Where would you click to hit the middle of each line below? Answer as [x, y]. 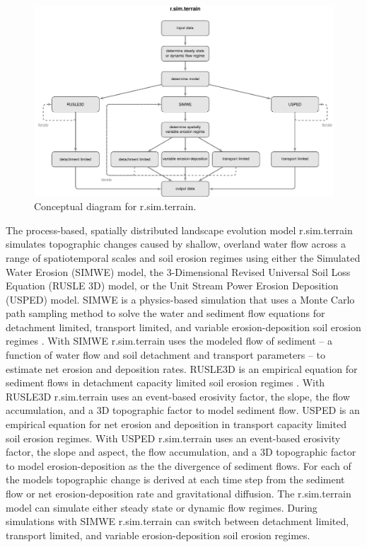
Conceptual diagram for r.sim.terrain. [115, 206]
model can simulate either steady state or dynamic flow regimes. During [162, 507]
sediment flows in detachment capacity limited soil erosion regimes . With [165, 382]
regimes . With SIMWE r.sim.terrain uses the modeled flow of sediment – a [169, 341]
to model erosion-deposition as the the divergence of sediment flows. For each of [179, 465]
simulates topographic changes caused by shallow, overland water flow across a [176, 244]
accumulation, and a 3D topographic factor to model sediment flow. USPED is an [183, 410]
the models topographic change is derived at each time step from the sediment [175, 479]
